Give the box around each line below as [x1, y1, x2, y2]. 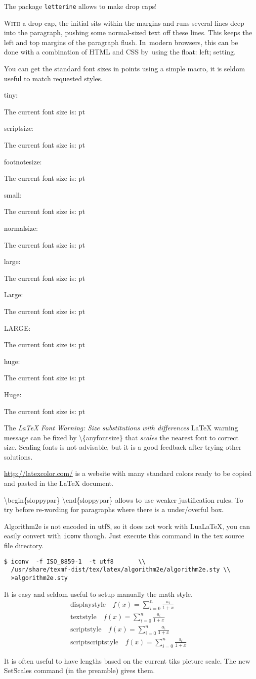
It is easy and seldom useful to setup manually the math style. [4, 588, 193, 599]
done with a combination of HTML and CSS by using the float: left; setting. [4, 47, 236, 57]
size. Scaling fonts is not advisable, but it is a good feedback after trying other [4, 442, 242, 452]
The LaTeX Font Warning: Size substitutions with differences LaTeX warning [4, 422, 238, 433]
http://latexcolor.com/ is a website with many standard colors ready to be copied [4, 468, 252, 478]
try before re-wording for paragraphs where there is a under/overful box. [4, 504, 224, 515]
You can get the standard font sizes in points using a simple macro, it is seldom [4, 63, 245, 74]
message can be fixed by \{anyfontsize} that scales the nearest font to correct [4, 432, 239, 442]
